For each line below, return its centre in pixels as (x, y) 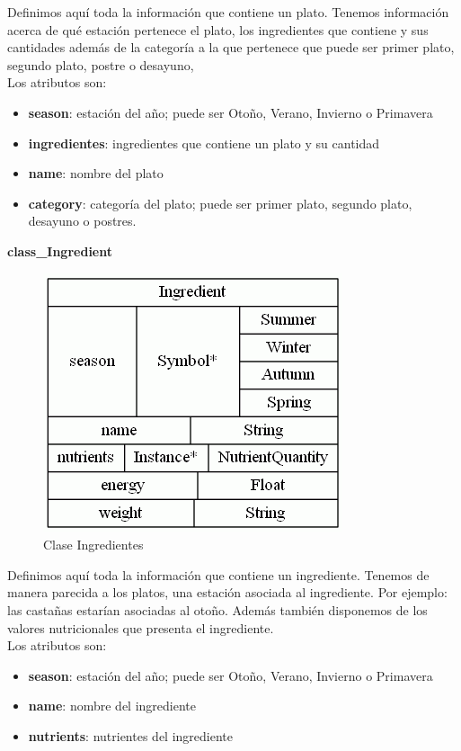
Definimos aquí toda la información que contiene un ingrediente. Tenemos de (218, 574)
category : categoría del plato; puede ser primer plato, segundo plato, (220, 203)
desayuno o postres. (82, 221)
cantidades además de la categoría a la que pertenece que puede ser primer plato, (231, 47)
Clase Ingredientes (93, 545)
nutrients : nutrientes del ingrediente (130, 735)
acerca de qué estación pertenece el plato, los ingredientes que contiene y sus (218, 29)
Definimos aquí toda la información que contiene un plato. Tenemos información (228, 12)
